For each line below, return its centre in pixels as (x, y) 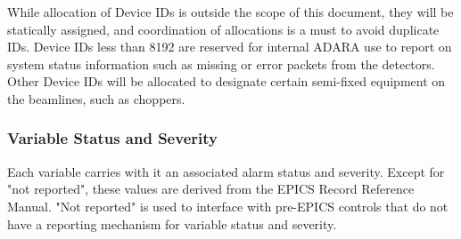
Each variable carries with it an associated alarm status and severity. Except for (226, 171)
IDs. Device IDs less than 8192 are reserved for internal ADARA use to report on (230, 47)
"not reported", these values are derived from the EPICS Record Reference (211, 189)
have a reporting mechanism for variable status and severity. (172, 223)
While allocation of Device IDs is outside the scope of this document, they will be (230, 12)
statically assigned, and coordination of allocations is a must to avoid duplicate (223, 29)
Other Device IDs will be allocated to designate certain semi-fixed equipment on (226, 81)
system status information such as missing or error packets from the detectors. (221, 64)
